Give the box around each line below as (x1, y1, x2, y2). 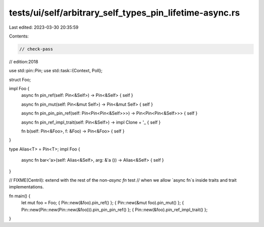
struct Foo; (9, 76, 31, 82)
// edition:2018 (9, 58, 39, 64)
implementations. (9, 184, 44, 190)
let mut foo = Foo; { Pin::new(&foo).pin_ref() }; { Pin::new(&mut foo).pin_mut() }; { (21, 200, 184, 206)
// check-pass (19, 46, 53, 52)
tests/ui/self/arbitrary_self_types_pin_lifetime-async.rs (9, 7, 240, 18)
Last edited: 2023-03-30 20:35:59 (9, 24, 79, 30)
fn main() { (9, 193, 31, 199)
